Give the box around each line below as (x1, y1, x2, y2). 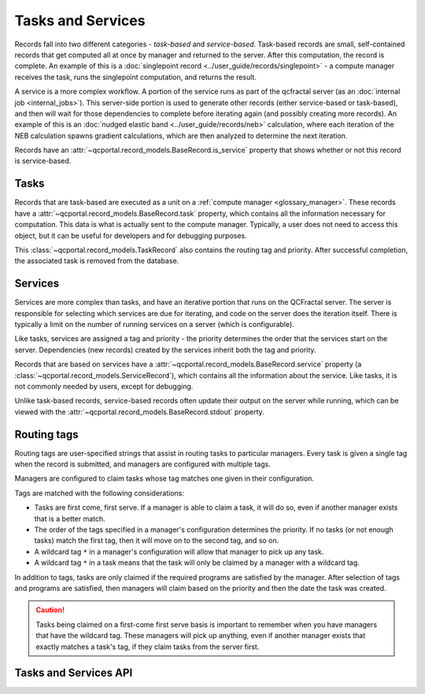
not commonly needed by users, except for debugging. (14, 381, 194, 391)
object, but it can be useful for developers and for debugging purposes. (14, 231, 247, 240)
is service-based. (14, 156, 72, 165)
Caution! (35, 605, 65, 614)
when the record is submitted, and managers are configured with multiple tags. (14, 459, 271, 469)
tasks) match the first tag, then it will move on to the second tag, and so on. (34, 536, 279, 545)
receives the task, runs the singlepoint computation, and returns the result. (14, 72, 257, 82)
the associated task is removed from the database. (14, 256, 179, 265)
